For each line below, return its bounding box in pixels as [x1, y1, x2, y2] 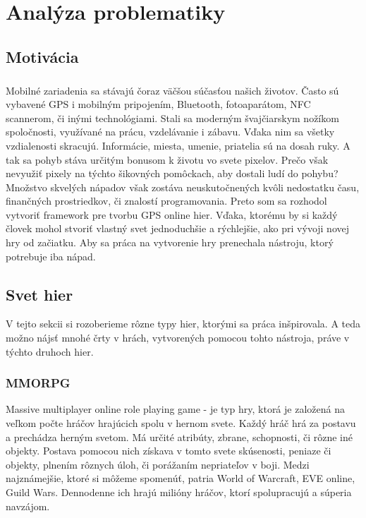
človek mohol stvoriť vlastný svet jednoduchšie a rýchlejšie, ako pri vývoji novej [6, 221, 350, 236]
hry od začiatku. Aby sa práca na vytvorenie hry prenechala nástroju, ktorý [6, 235, 334, 250]
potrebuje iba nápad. [6, 248, 96, 263]
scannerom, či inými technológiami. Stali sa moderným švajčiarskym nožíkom [6, 110, 339, 125]
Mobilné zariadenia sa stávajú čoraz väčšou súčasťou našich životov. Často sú [6, 83, 339, 97]
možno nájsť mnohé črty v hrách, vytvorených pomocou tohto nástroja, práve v [6, 330, 350, 345]
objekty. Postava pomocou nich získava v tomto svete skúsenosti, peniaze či [6, 443, 331, 458]
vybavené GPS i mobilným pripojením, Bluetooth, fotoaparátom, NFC [6, 97, 311, 112]
